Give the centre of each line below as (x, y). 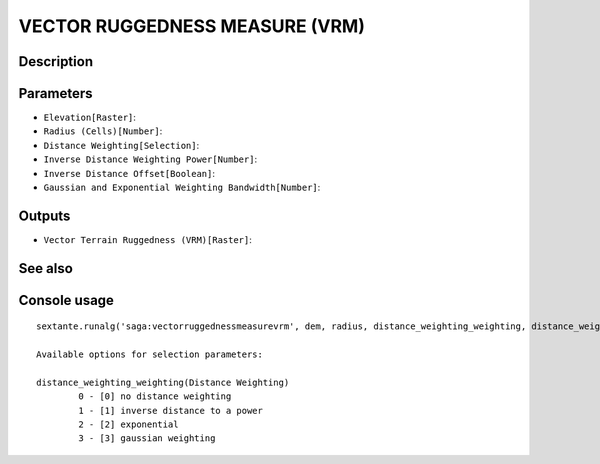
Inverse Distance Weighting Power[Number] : (150, 159)
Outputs (44, 215)
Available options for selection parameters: (150, 354)
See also (46, 268)
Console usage (66, 300)
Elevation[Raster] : (90, 117)
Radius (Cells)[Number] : (103, 131)
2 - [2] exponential (128, 424)
